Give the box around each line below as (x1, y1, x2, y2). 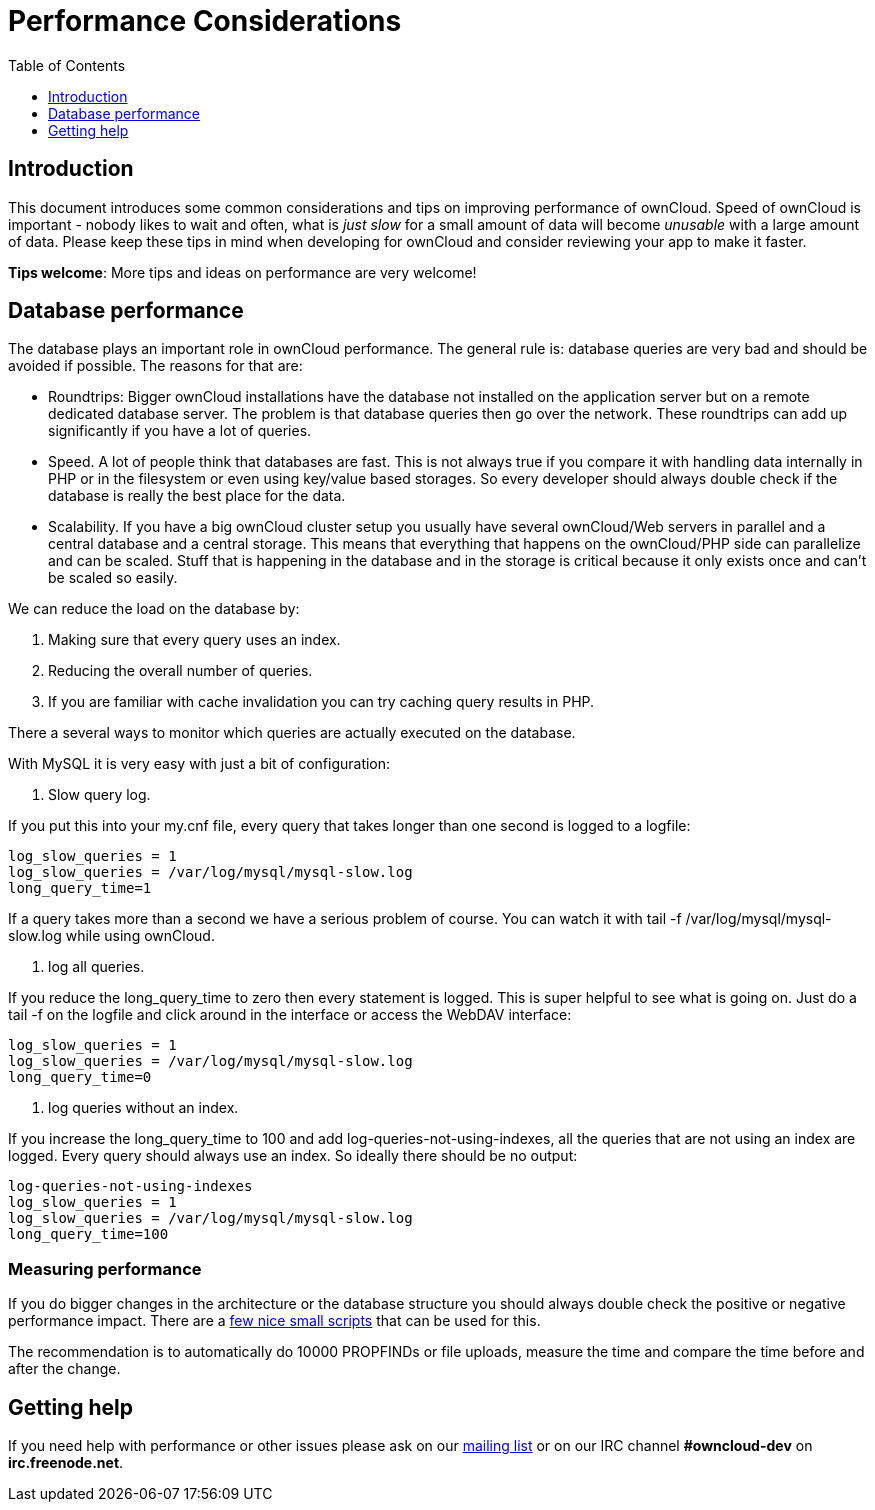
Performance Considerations (8, 4, 402, 38)
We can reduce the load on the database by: (8, 600, 300, 618)
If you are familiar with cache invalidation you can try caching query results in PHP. (48, 693, 595, 711)
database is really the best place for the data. (48, 487, 346, 505)
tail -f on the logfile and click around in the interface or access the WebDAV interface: (8, 1006, 572, 1024)
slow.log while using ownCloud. (8, 927, 215, 945)
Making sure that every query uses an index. (48, 631, 341, 649)
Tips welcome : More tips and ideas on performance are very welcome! (8, 263, 477, 281)
